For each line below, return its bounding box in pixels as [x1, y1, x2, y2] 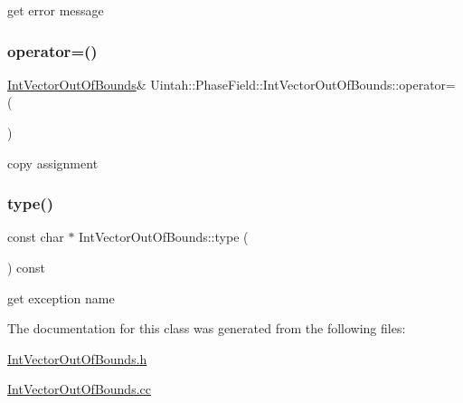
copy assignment [7, 153, 99, 172]
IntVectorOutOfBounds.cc [7, 379, 151, 398]
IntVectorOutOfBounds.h [7, 349, 147, 368]
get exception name [7, 288, 115, 307]
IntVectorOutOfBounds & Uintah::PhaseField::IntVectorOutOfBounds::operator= [7, 74, 456, 93]
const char [7, 227, 64, 246]
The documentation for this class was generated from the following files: [7, 319, 406, 338]
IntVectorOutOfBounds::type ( [79, 227, 249, 246]
